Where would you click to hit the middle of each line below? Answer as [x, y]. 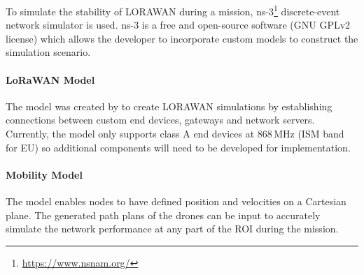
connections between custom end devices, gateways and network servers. [160, 120]
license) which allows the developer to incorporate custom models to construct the [182, 38]
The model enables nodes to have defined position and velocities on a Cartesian [176, 201]
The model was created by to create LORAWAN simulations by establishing [169, 106]
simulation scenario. [48, 52]
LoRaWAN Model [50, 79]
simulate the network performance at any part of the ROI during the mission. [172, 229]
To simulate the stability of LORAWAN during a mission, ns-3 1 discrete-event [173, 10]
